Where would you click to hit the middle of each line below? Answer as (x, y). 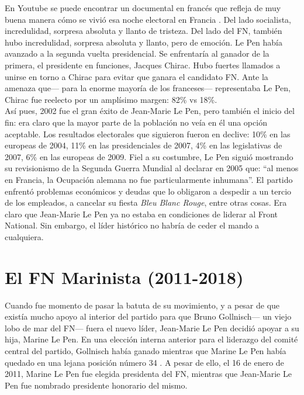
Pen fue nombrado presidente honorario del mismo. (96, 385)
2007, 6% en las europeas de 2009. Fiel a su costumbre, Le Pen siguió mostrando (149, 156)
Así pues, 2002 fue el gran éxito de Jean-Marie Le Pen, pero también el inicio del (150, 111)
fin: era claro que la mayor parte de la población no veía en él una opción (136, 122)
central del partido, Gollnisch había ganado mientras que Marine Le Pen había (146, 350)
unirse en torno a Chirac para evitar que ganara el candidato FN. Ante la (137, 76)
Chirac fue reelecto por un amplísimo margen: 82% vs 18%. (111, 99)
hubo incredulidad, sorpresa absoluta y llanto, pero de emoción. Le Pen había (144, 42)
